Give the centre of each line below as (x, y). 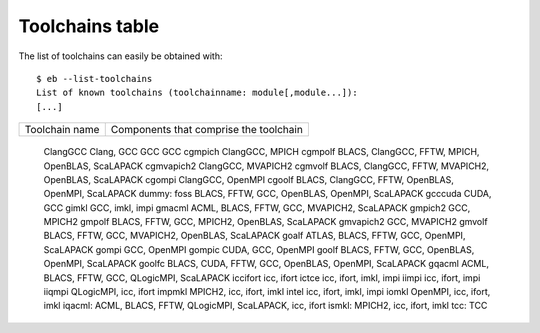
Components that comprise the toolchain (207, 130)
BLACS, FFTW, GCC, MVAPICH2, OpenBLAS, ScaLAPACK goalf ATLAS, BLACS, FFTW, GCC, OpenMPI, (254, 236)
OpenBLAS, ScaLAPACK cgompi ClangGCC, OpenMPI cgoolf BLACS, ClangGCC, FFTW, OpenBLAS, (248, 179)
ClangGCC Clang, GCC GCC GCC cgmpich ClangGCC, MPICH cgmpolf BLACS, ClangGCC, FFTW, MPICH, (261, 152)
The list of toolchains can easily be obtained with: (120, 56)
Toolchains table (89, 26)
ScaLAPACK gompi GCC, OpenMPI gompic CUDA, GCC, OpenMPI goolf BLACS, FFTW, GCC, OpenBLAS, (259, 249)
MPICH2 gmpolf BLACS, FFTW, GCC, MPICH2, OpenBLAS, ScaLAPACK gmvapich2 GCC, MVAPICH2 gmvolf (266, 222)
